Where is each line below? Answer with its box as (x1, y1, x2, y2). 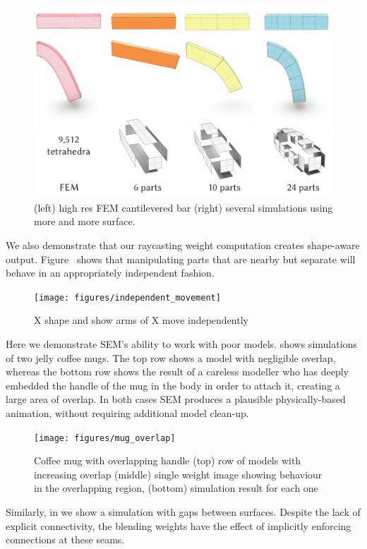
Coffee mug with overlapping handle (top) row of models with (34, 453, 301, 468)
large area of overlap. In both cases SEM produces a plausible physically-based (6, 392, 346, 406)
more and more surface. (34, 214, 136, 229)
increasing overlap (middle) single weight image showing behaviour (34, 466, 323, 481)
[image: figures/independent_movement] (34, 292, 221, 303)
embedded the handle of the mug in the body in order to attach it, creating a (6, 378, 340, 392)
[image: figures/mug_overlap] (34, 433, 176, 443)
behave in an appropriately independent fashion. (6, 265, 215, 280)
